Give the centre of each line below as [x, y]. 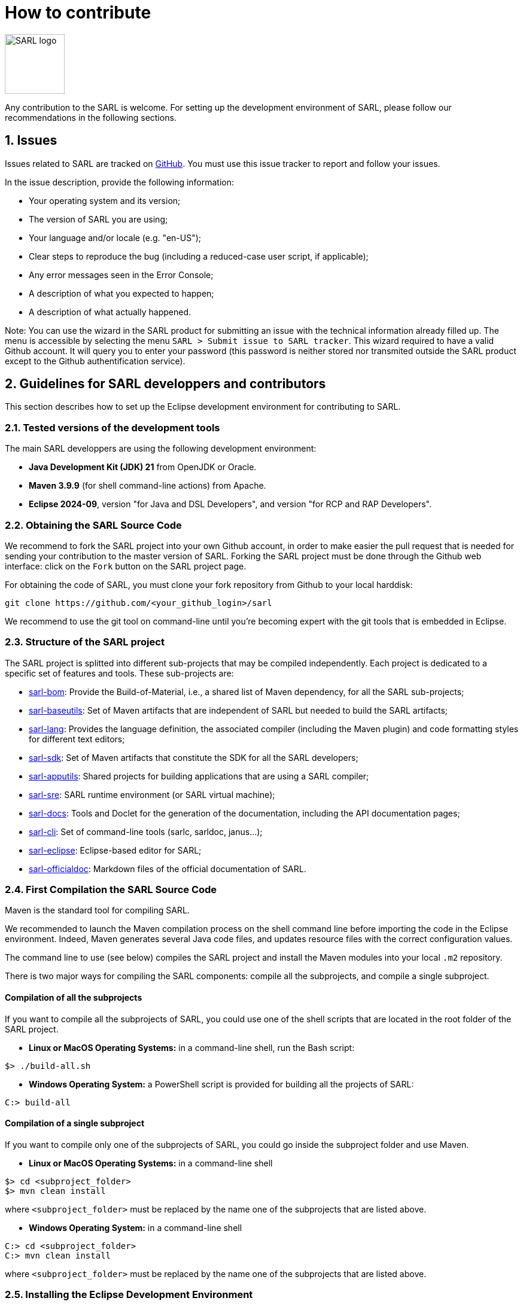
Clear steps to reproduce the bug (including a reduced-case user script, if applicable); [199, 256]
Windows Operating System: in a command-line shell [136, 1227]
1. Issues [31, 141]
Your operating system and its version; [105, 200]
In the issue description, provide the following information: [120, 182]
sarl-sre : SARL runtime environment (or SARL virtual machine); [152, 794]
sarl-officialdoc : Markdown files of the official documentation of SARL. [168, 869]
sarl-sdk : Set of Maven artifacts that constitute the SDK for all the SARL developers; [194, 757]
